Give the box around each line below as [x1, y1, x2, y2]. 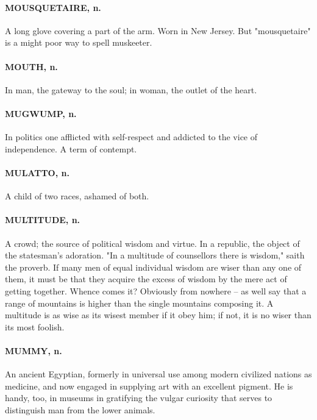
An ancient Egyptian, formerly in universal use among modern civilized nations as [5, 368, 312, 380]
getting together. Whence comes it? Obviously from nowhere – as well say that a [5, 284, 307, 297]
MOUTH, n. [5, 60, 58, 73]
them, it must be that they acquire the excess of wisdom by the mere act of [5, 272, 287, 285]
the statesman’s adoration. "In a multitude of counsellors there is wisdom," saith [5, 249, 305, 262]
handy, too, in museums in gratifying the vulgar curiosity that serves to [5, 391, 272, 404]
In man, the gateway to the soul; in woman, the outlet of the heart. [5, 83, 257, 96]
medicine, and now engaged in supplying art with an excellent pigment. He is [5, 379, 293, 392]
